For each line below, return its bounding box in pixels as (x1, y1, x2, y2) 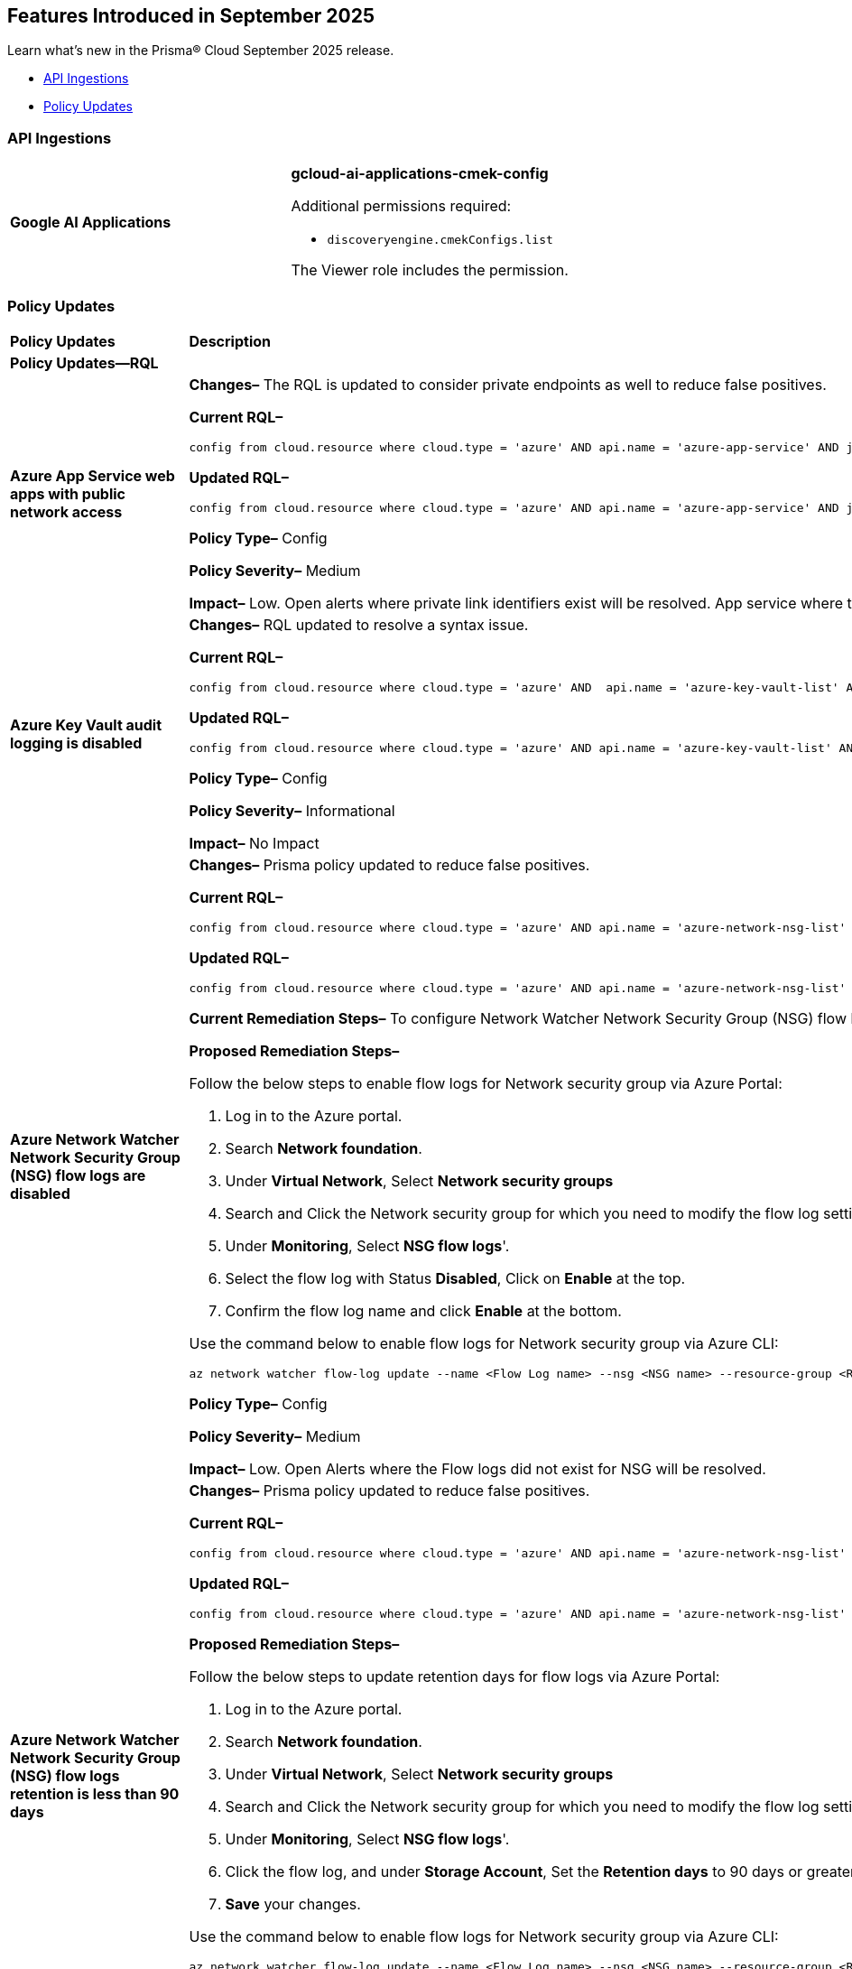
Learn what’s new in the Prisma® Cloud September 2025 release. (7, 42, 394, 59)
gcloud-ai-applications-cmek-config (291, 164, 549, 183)
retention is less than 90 (10, 1785, 180, 1804)
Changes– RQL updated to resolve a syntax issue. (189, 615, 529, 634)
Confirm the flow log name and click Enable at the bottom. (225, 1301, 622, 1320)
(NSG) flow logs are (10, 1166, 146, 1185)
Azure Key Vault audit (10, 715, 162, 734)
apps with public (10, 484, 126, 503)
